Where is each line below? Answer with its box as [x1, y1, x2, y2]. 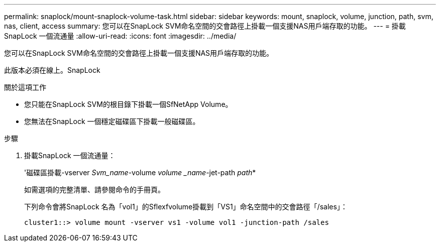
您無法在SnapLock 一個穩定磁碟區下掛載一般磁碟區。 [24, 117, 200, 126]
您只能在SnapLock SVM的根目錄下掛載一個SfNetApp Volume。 [24, 100, 233, 108]
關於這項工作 [4, 83, 46, 91]
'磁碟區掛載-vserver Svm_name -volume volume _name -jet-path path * [24, 168, 256, 177]
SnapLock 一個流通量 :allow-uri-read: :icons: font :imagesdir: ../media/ [4, 32, 237, 40]
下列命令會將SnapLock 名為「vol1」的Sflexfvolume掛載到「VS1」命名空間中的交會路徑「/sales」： [24, 202, 348, 211]
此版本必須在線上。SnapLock [4, 66, 100, 74]
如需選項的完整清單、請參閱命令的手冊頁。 [24, 185, 165, 194]
